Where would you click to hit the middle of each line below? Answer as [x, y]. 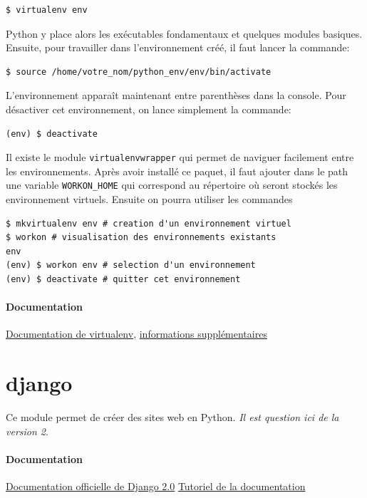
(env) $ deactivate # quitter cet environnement [123, 280]
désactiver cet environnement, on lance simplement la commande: [149, 109]
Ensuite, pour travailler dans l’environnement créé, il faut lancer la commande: [178, 47]
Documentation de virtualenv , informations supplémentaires [136, 334]
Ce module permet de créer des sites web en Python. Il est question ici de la [172, 417]
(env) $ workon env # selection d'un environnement [131, 265]
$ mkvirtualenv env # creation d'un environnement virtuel [149, 223]
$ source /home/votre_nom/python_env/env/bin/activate [139, 72]
